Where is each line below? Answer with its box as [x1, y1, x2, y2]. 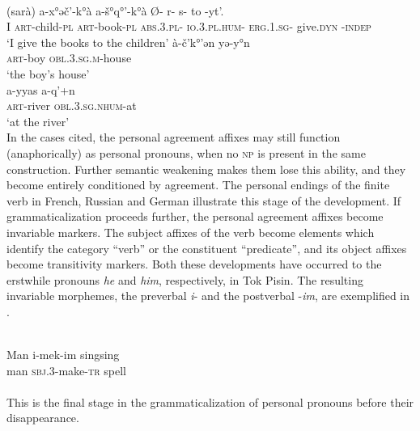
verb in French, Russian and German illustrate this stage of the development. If [6, 192, 401, 209]
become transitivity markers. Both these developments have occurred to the [6, 256, 382, 273]
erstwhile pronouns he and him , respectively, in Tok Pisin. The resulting [6, 271, 363, 288]
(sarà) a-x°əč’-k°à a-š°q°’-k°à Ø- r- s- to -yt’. [6, 2, 224, 19]
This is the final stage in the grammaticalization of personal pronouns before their [6, 393, 414, 410]
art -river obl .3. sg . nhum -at [6, 97, 137, 114]
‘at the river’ [6, 112, 70, 129]
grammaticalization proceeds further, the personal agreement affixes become [6, 208, 384, 225]
